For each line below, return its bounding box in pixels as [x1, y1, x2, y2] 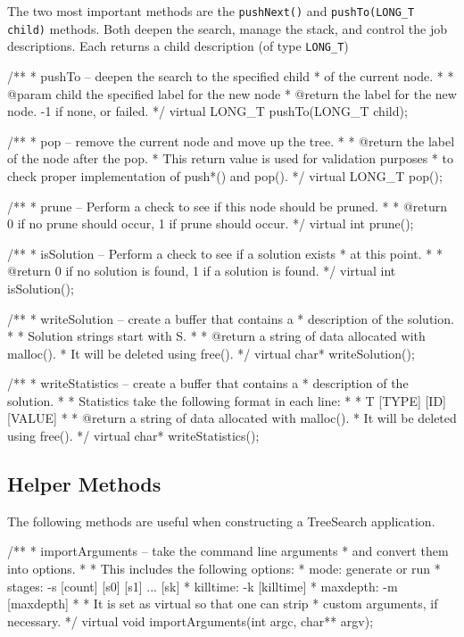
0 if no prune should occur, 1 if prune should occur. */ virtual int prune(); [7, 214, 414, 233]
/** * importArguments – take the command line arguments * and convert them [7, 542, 449, 560]
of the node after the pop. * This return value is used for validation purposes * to [7, 149, 453, 168]
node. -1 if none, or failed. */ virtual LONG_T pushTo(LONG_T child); [7, 102, 408, 120]
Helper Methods [7, 470, 162, 498]
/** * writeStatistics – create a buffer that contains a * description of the [7, 374, 409, 393]
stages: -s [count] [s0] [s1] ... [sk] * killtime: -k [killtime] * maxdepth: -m [7, 576, 398, 595]
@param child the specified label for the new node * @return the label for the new [7, 84, 457, 103]
